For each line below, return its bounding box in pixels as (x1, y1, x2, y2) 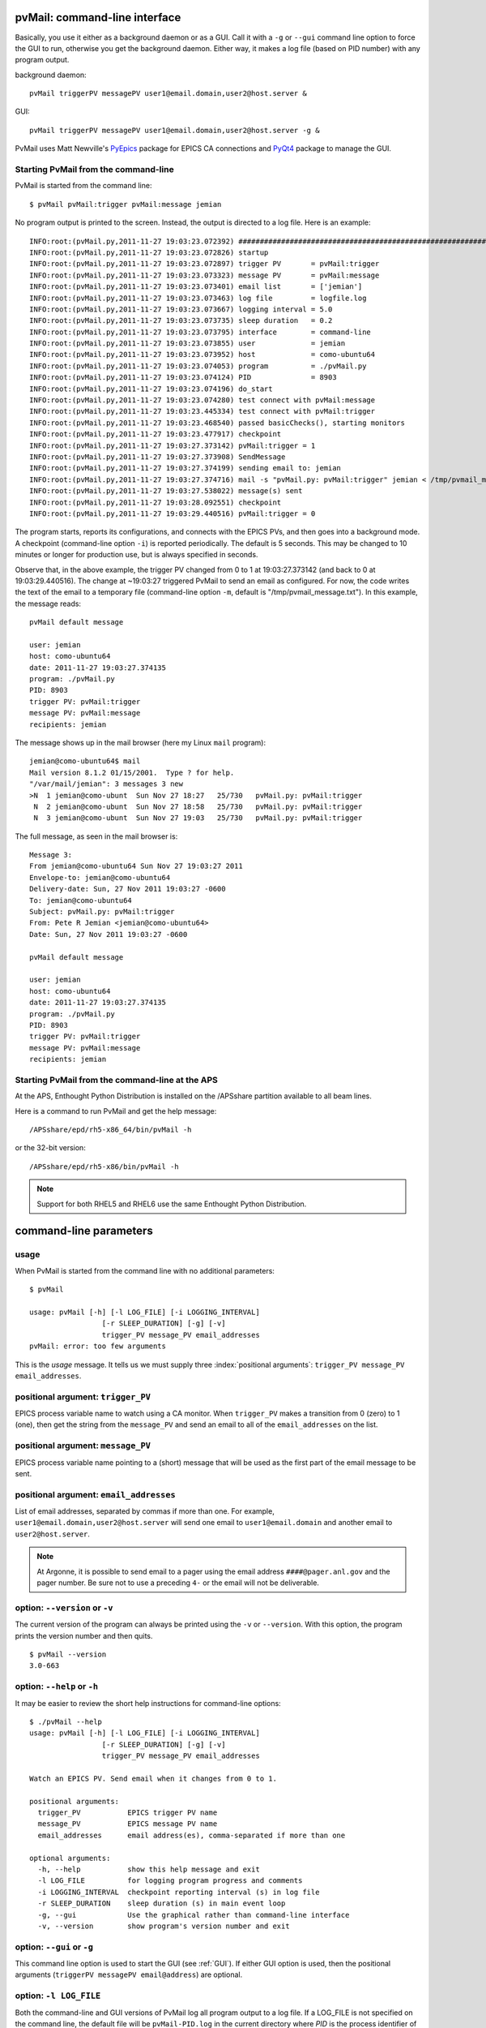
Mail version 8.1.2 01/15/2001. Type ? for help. (29, 767, 235, 777)
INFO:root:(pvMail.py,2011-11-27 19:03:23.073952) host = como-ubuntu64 (29, 350, 376, 359)
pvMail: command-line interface (15, 11, 181, 24)
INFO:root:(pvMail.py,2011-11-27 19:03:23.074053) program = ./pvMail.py (29, 361, 367, 371)
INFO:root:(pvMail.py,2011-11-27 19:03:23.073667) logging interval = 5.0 (29, 304, 333, 314)
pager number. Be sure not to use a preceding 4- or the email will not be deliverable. (36, 1578, 320, 1588)
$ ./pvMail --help (29, 1716, 103, 1726)
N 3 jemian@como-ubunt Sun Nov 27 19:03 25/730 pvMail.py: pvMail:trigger (33, 814, 363, 823)
